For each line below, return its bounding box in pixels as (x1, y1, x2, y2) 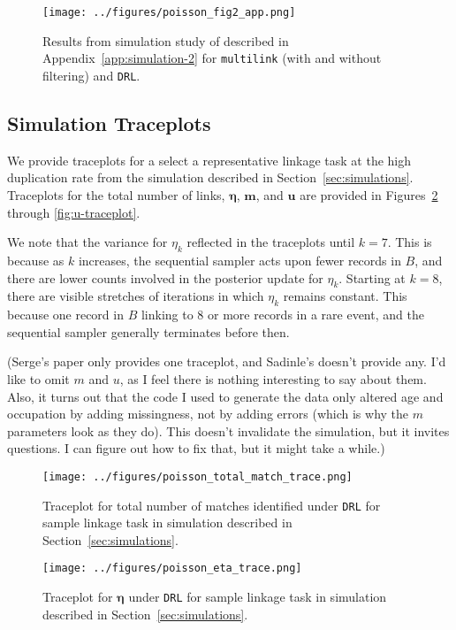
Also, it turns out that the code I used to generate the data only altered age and (7, 387, 444, 405)
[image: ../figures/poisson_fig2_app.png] (42, 6, 296, 19)
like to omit (7, 369, 70, 388)
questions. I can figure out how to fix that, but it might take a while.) (7, 439, 385, 457)
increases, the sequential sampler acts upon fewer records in (78, 250, 401, 269)
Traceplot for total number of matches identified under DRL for (42, 496, 381, 514)
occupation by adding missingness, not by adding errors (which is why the (7, 404, 409, 423)
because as (7, 250, 65, 269)
